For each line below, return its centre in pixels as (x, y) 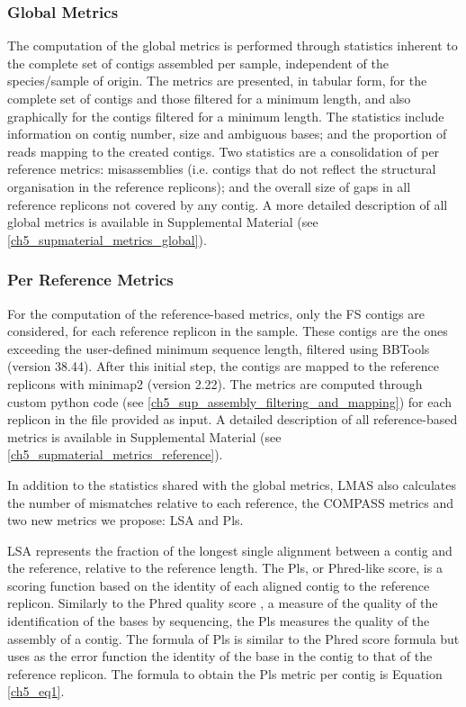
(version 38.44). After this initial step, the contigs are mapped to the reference (223, 366)
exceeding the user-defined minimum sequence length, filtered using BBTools (219, 348)
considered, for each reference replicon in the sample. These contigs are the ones (228, 331)
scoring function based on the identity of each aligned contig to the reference (219, 585)
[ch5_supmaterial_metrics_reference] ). (115, 454)
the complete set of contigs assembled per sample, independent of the (198, 63)
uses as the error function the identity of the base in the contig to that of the (220, 656)
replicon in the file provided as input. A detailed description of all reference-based (233, 419)
